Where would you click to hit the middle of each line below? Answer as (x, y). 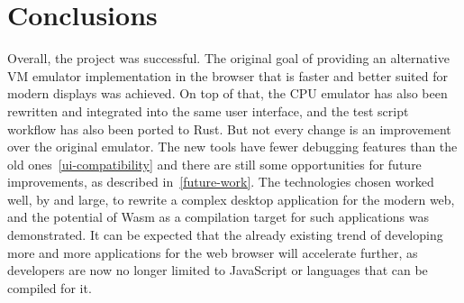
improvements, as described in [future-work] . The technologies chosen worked (221, 182)
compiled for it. (50, 287)
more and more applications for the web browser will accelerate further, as (213, 252)
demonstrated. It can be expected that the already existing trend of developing (225, 235)
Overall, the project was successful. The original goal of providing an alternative (228, 58)
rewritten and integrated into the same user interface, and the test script (208, 110)
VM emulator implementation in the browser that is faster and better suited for (227, 75)
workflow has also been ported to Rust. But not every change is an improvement (229, 129)
